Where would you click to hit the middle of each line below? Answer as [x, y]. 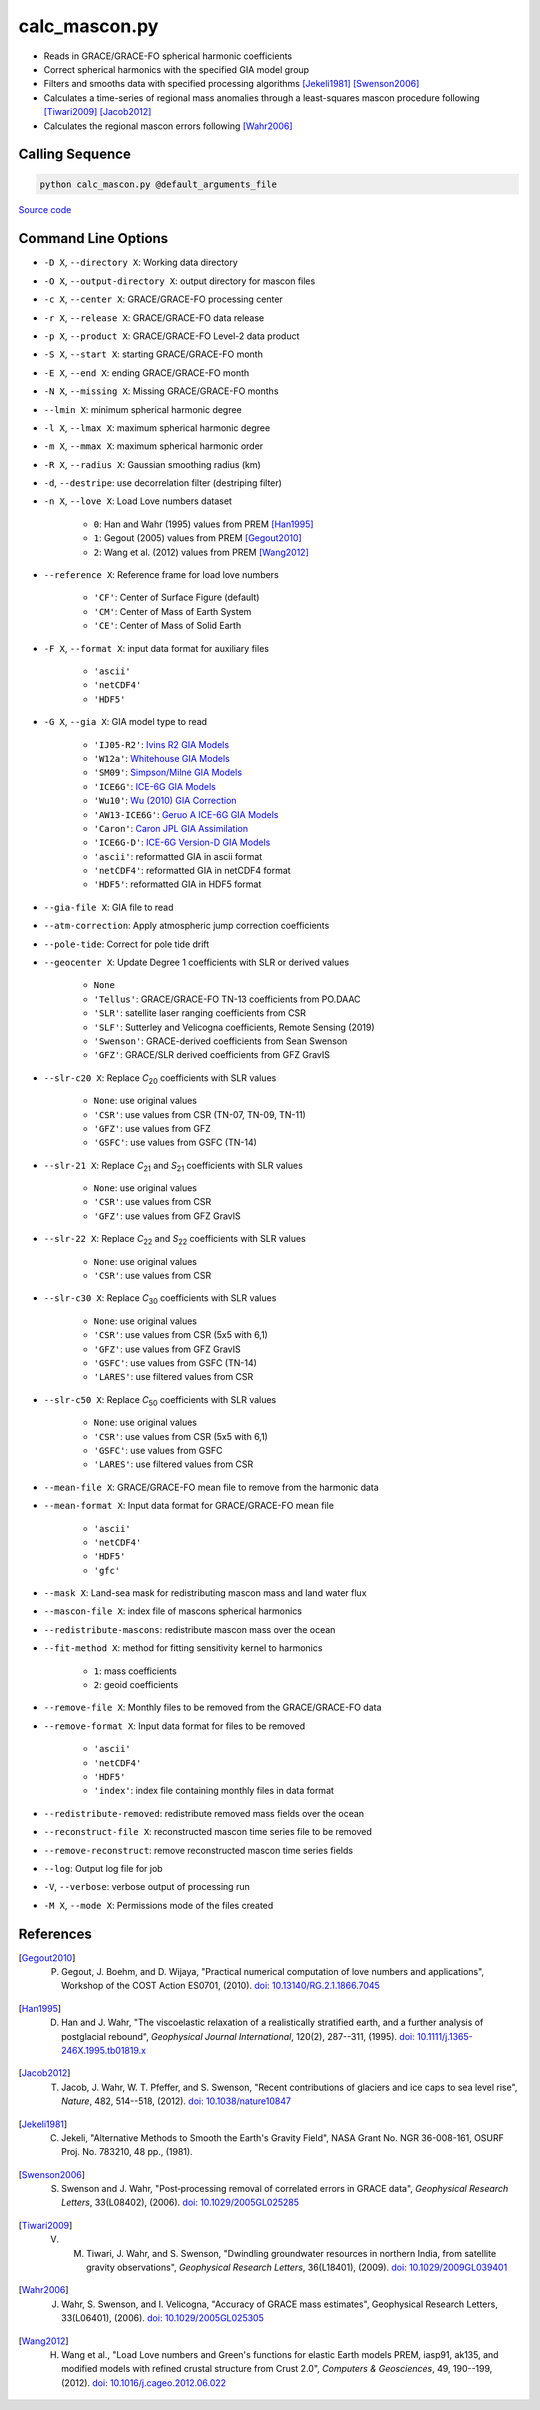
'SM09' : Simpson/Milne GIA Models [168, 772]
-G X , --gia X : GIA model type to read [125, 722]
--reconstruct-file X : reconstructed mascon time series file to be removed [207, 1832]
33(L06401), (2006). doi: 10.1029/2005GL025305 [162, 2318]
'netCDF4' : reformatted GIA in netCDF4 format [192, 871]
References [55, 1933]
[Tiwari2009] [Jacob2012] [97, 112]
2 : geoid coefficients [136, 1685]
